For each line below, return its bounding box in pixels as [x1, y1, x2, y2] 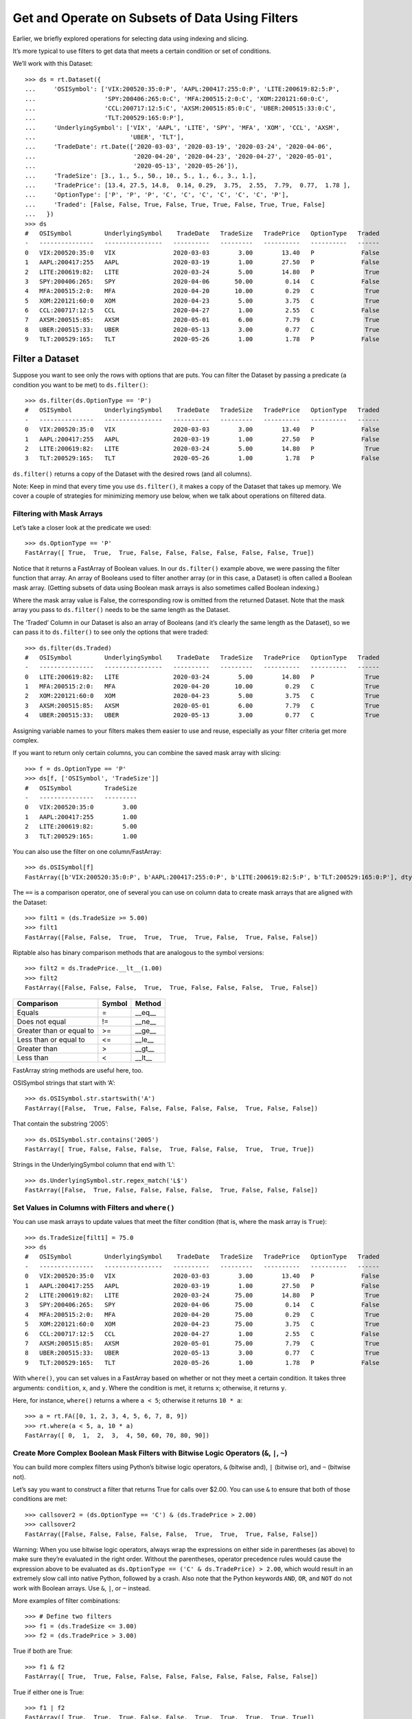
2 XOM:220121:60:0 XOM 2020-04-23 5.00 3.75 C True [25, 692, 380, 700]
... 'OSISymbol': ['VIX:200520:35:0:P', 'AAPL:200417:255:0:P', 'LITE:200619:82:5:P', [25, 85, 340, 93]
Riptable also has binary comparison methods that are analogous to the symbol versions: [12, 949, 264, 957]
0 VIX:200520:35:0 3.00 [25, 803, 137, 811]
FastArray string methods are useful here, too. [12, 1066, 144, 1074]
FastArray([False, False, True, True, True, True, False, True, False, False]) [25, 933, 319, 941]
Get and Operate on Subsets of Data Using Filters [12, 10, 299, 25]
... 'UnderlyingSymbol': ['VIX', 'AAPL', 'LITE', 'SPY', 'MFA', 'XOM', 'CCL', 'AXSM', [25, 124, 340, 131]
